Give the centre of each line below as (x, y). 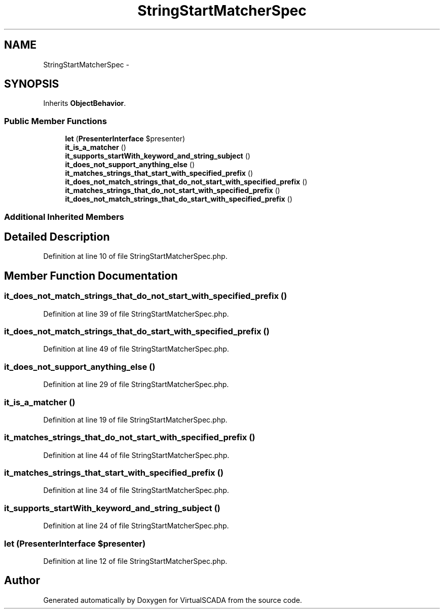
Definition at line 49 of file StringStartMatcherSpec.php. (136, 349)
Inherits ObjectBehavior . (85, 103)
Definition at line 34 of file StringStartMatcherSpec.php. (136, 490)
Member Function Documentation (91, 276)
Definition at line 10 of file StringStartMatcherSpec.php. (135, 256)
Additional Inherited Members (64, 217)
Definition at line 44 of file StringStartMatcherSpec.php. (136, 455)
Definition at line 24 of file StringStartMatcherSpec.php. (136, 526)
